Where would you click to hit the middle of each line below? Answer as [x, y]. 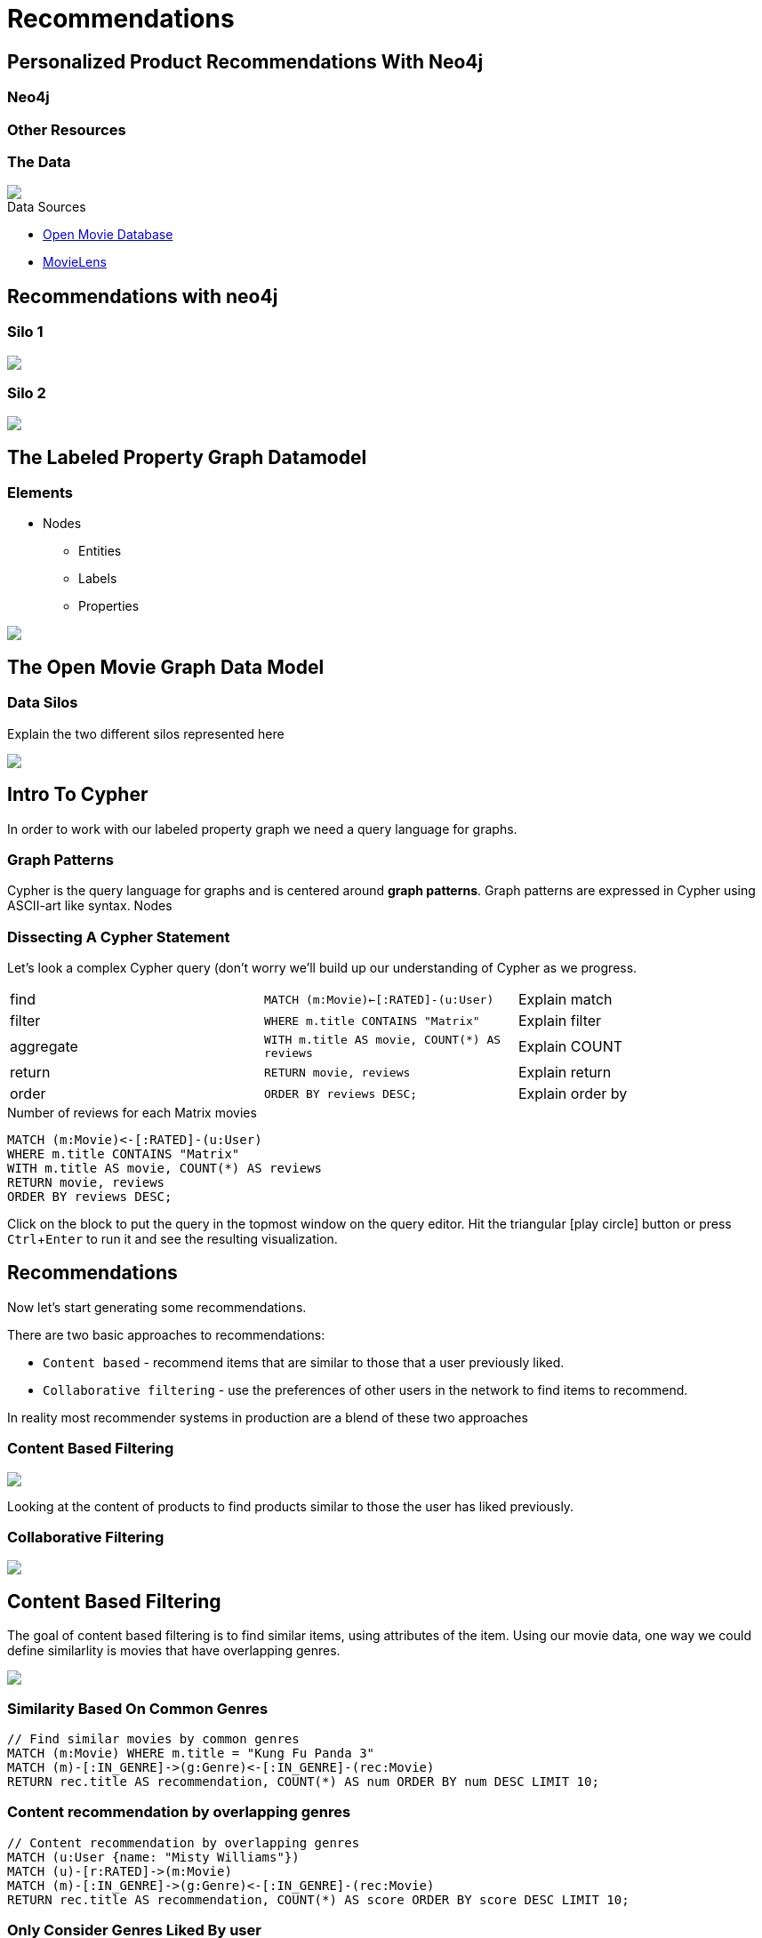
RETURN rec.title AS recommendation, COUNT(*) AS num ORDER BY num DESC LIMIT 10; [303, 1781]
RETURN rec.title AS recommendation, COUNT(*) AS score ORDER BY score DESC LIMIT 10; [318, 1899]
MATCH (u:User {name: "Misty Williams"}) [153, 1857]
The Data [39, 161]
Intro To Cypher [78, 795]
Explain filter [560, 1021]
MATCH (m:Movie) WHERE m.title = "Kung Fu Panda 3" [191, 1753]
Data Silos [43, 703]
